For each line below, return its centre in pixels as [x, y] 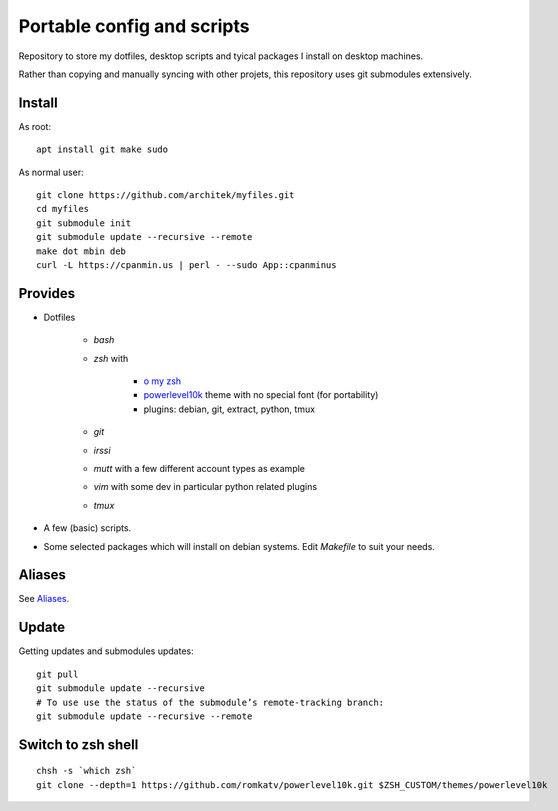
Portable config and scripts [134, 26]
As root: [35, 126]
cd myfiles [63, 209]
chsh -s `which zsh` [86, 771]
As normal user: [51, 172]
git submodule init [84, 223]
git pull [57, 674]
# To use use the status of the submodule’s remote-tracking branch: [210, 702]
